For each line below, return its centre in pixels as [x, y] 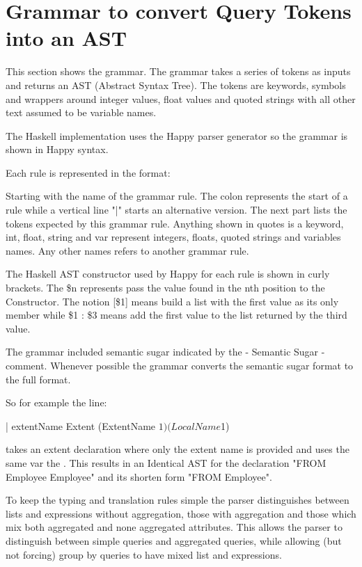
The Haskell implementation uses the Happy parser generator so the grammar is [177, 135]
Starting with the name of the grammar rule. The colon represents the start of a [177, 196]
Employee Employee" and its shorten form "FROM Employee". [139, 476]
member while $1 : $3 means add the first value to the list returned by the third [176, 315]
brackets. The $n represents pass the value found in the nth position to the [165, 288]
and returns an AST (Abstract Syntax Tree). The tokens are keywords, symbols [176, 85]
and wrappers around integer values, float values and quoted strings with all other [181, 98]
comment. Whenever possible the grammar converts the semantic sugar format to [180, 365]
